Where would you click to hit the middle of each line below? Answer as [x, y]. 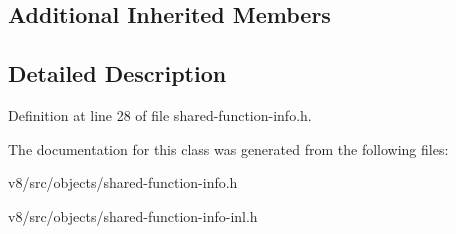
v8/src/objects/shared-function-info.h [123, 182]
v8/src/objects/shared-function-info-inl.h [133, 215]
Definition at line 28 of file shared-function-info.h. [160, 114]
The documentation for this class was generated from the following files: [228, 148]
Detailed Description [117, 73]
